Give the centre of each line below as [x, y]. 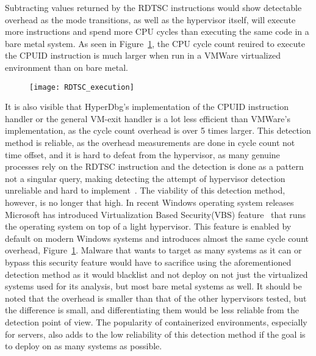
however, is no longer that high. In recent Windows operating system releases [149, 202]
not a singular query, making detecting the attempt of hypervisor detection [145, 178]
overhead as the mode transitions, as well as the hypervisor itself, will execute [150, 19]
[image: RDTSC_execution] [82, 87]
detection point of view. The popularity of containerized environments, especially [156, 321]
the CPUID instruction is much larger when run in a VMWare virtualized [143, 55]
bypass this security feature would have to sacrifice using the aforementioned [148, 262]
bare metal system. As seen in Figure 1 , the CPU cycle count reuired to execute [155, 43]
